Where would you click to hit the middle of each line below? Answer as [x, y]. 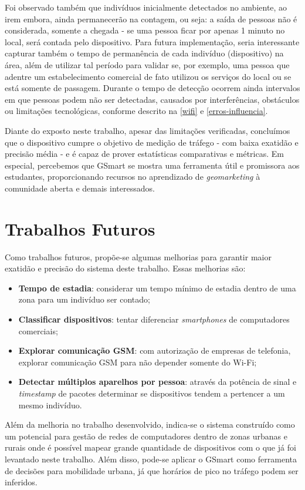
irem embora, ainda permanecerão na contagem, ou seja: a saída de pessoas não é [151, 19]
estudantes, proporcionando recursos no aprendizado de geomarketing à [133, 177]
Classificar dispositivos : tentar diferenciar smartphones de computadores [154, 319]
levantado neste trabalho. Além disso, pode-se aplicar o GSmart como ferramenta [151, 459]
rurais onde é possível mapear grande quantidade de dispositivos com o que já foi [150, 447]
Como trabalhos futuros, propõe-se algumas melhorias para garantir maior [138, 256]
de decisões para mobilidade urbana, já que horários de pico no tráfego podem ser [152, 470]
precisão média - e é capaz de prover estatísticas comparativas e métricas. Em [144, 154]
